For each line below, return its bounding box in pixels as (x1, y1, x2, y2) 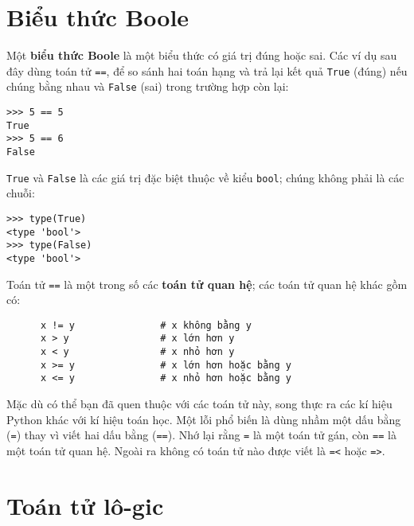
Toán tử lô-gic (6, 489, 164, 521)
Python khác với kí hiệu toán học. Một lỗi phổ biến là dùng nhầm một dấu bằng (6, 411, 401, 427)
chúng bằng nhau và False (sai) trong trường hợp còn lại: (6, 78, 289, 95)
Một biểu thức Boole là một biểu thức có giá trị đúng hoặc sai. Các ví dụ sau (6, 47, 397, 64)
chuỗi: (6, 185, 35, 201)
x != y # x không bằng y (40, 319, 252, 331)
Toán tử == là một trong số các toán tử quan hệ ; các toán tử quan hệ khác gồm (6, 275, 408, 292)
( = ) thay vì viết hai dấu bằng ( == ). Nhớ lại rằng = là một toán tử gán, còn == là (6, 427, 396, 443)
